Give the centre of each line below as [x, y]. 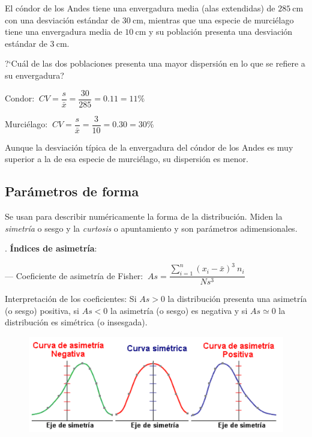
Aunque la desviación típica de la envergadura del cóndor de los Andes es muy [149, 147]
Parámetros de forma [72, 191]
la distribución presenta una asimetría [237, 299]
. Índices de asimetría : [51, 248]
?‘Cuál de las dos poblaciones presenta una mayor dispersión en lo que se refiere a [155, 63]
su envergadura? [34, 75]
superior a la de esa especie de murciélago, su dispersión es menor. [127, 159]
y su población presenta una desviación [221, 32]
